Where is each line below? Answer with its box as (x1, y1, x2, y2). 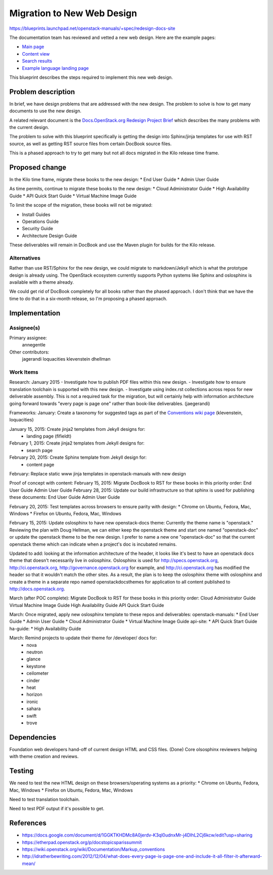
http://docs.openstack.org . (9, 586, 65, 592)
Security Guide (22, 226, 53, 232)
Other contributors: (9, 349, 50, 355)
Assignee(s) (9, 324, 40, 331)
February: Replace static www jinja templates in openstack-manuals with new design (9, 471, 187, 477)
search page (26, 447, 53, 453)
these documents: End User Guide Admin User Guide (9, 494, 120, 500)
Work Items (9, 368, 38, 375)
